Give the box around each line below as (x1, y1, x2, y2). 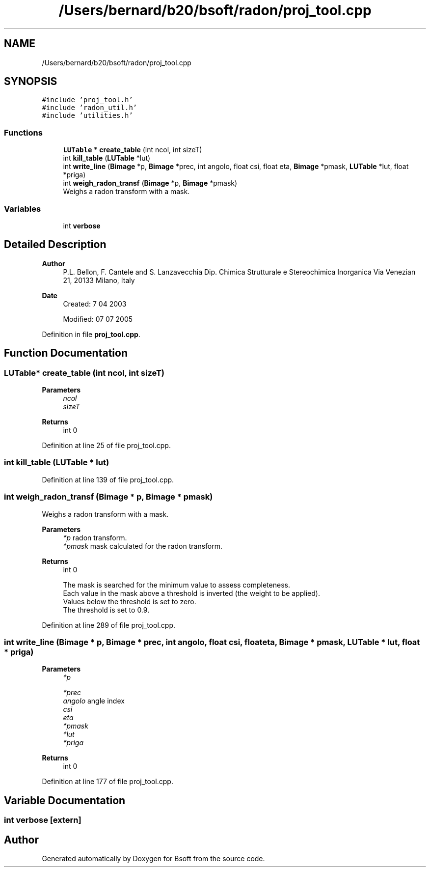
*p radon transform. (63, 533, 127, 542)
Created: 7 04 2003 (63, 299, 127, 308)
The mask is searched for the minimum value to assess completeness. (63, 580, 290, 589)
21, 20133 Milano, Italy (63, 276, 135, 284)
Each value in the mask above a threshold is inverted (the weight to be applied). (63, 589, 320, 597)
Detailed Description (4, 238, 107, 251)
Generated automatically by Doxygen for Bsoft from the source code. (42, 854, 265, 863)
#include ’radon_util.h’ (42, 104, 137, 112)
